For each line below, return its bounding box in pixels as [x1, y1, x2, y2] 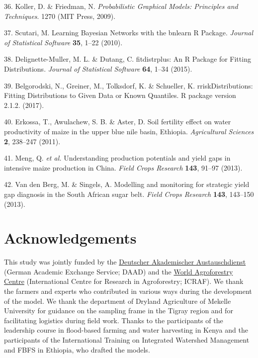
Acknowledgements [4, 228, 137, 248]
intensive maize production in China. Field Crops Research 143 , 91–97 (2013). [4, 162, 243, 173]
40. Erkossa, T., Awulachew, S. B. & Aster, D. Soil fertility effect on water [4, 116, 231, 127]
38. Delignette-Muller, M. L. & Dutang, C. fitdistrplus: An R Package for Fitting [4, 54, 251, 64]
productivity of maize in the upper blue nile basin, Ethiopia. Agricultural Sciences [4, 126, 254, 136]
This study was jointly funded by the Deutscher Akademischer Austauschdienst [4, 257, 246, 267]
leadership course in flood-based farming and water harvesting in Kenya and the [4, 325, 248, 335]
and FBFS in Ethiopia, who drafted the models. [4, 344, 150, 355]
